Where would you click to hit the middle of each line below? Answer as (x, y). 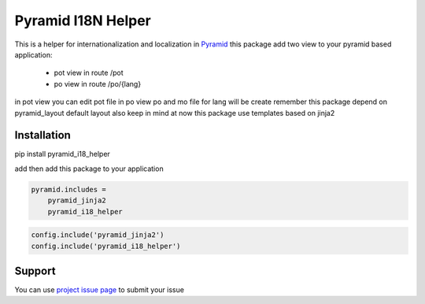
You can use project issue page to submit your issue (100, 290)
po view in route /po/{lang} (98, 83)
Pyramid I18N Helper (83, 20)
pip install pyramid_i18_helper (62, 154)
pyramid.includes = (68, 189)
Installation (42, 135)
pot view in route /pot (89, 73)
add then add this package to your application (89, 169)
